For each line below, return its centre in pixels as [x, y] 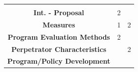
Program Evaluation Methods [59, 36]
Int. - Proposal [59, 12]
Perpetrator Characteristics [59, 49]
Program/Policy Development [59, 61]
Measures [59, 24]
